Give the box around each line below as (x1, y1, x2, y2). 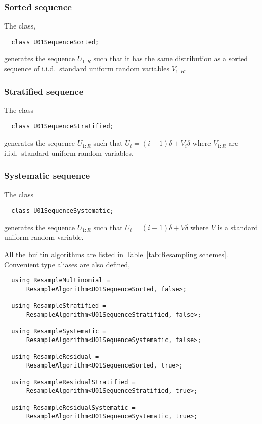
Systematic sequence (4, 169, 90, 182)
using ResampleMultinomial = (11, 277, 110, 285)
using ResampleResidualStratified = (11, 379, 136, 386)
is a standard (217, 221, 258, 232)
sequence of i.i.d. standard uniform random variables (4, 63, 169, 74)
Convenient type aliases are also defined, (4, 259, 130, 269)
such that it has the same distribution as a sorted (93, 53, 248, 64)
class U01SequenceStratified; (11, 123, 114, 130)
